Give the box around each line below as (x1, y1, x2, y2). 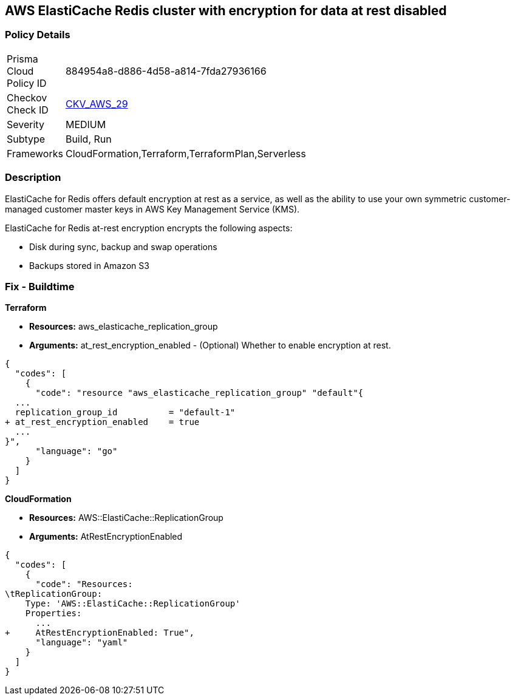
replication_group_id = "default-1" (15, 407, 236, 418)
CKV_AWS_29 (65, 97, 128, 110)
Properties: (25, 608, 82, 619)
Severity (7, 118, 44, 131)
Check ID (7, 103, 49, 116)
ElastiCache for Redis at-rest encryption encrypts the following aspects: (5, 222, 293, 233)
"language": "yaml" (35, 637, 128, 648)
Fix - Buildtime (5, 280, 75, 293)
